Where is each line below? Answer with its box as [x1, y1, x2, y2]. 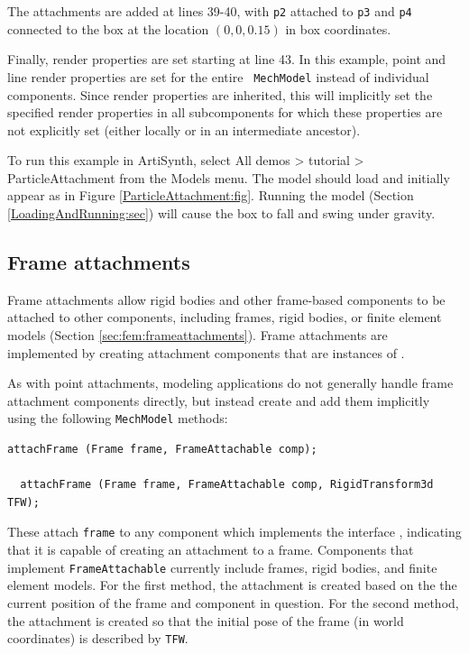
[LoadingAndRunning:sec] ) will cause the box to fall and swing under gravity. [7, 204, 436, 223]
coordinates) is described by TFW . [7, 629, 189, 648]
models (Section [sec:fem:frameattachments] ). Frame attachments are [7, 326, 388, 345]
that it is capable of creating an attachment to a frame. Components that [7, 540, 414, 559]
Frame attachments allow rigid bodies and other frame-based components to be [7, 290, 446, 309]
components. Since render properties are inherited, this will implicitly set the [7, 85, 433, 104]
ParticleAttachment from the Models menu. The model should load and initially [7, 168, 450, 187]
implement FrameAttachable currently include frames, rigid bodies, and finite [7, 557, 437, 576]
